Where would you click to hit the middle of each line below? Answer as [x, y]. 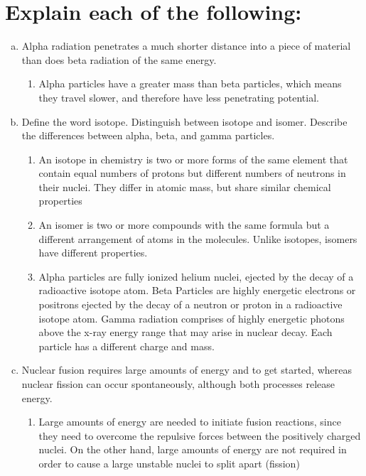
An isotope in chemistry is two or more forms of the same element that [193, 159]
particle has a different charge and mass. [127, 346]
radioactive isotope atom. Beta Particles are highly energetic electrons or [197, 290]
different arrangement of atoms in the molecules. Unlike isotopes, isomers [198, 238]
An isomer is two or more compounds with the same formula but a [184, 225]
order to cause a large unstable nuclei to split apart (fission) [169, 463]
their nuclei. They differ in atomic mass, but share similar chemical [185, 186]
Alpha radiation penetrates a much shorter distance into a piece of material [186, 46]
